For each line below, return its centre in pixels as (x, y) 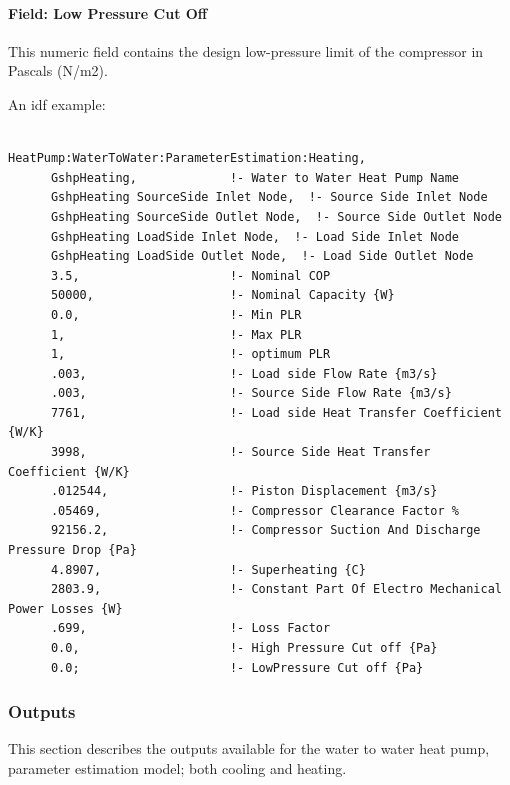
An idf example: (57, 103)
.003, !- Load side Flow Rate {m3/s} (244, 373)
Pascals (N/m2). (58, 70)
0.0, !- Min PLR (176, 314)
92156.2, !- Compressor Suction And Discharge (265, 530)
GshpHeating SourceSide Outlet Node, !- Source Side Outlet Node (276, 216)
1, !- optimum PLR (190, 354)
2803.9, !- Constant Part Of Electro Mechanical (276, 589)
